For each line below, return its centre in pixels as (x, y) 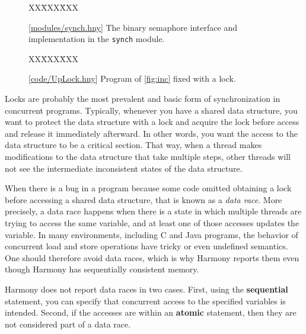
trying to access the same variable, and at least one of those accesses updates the (152, 222)
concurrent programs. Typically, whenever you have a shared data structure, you (151, 110)
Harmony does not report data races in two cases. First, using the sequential (146, 289)
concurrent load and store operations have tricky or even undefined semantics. (146, 246)
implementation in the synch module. (97, 39)
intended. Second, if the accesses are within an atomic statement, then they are (151, 312)
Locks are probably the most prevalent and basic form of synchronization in (143, 99)
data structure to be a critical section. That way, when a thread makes (133, 145)
